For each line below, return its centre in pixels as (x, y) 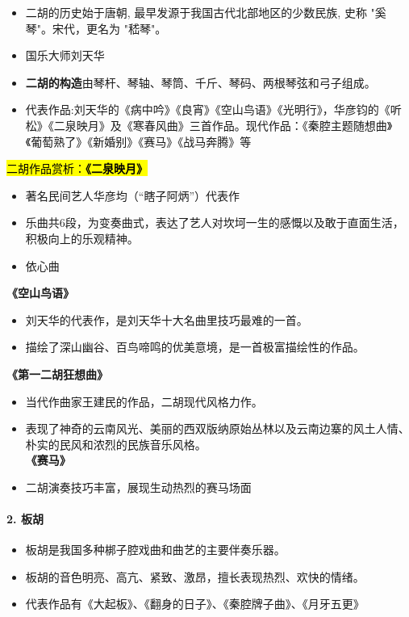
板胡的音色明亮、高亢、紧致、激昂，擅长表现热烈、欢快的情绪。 (195, 576)
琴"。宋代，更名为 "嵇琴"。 (96, 28)
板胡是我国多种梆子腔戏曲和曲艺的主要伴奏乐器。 (155, 550)
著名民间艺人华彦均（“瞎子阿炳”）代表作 (133, 195)
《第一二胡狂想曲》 (57, 374)
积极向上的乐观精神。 (82, 238)
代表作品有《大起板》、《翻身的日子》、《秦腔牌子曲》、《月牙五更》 (195, 604)
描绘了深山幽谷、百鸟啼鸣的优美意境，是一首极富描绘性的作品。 (195, 347)
